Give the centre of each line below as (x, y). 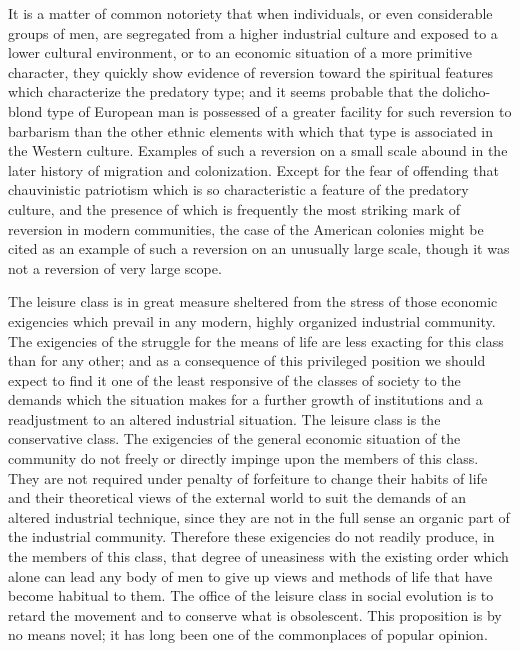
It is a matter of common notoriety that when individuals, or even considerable (250, 13)
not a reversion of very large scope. (115, 267)
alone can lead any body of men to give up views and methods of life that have (250, 575)
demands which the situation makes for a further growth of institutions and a (245, 399)
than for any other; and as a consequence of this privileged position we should (247, 360)
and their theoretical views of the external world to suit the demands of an (237, 497)
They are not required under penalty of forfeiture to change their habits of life (248, 477)
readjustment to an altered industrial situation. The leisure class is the (224, 418)
